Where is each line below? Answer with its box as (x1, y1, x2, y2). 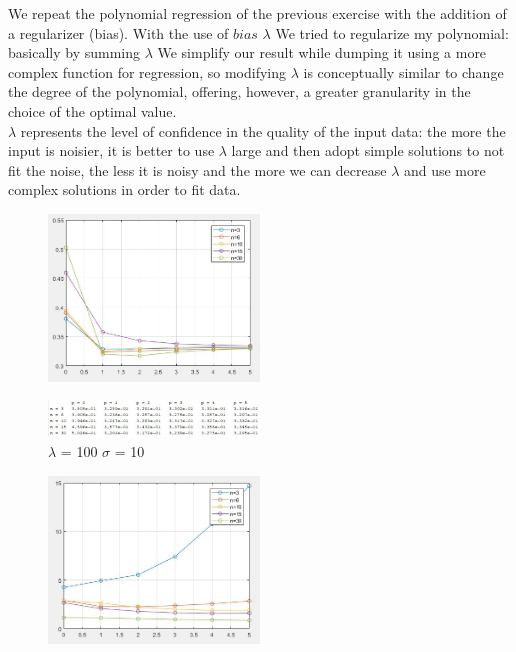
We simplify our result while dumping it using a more (157, 42, 487, 63)
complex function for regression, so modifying (8, 61, 287, 82)
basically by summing (8, 42, 140, 63)
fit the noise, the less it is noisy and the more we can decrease (8, 159, 387, 180)
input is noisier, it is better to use (8, 140, 215, 161)
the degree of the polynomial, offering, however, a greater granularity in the (8, 81, 471, 102)
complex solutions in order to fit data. (8, 179, 241, 200)
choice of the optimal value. (8, 100, 177, 121)
